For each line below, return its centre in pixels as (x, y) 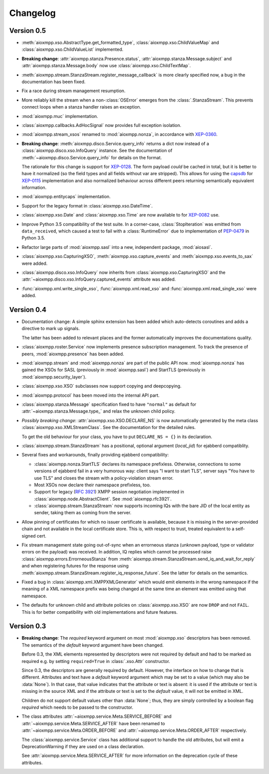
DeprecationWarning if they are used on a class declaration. (83, 746)
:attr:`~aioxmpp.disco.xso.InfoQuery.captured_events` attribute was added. (99, 279)
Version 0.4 (28, 309)
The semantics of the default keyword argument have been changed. (93, 645)
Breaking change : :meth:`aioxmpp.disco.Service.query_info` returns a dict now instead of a (115, 143)
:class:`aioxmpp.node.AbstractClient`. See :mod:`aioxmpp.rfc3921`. (103, 499)
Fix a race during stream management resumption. (73, 91)
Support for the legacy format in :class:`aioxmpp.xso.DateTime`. (87, 206)
